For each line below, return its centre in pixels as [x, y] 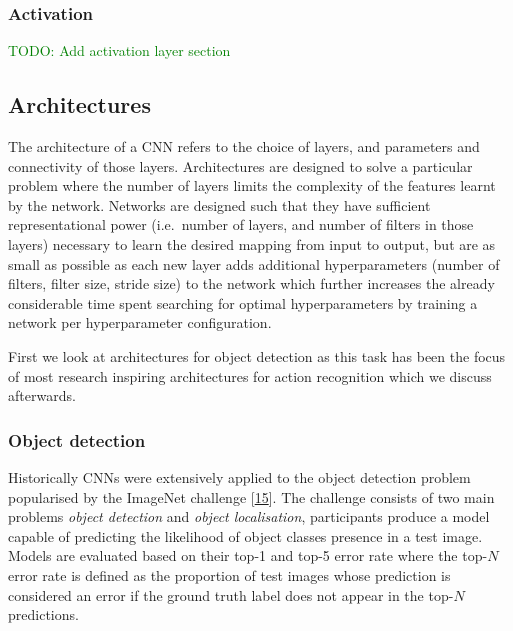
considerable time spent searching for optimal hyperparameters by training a [243, 302]
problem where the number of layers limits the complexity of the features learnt [252, 185]
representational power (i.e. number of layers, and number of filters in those [241, 224]
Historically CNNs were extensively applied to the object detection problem [239, 476]
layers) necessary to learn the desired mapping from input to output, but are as [252, 243]
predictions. [43, 614]
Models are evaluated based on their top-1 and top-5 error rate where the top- [248, 555]
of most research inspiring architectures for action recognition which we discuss [250, 375]
